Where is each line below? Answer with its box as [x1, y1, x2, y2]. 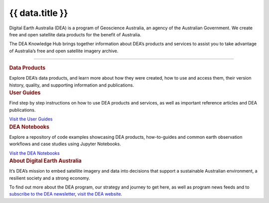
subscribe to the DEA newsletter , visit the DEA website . [9, 191, 123, 197]
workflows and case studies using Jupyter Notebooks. [9, 141, 122, 147]
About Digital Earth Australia [9, 157, 82, 164]
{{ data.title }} [9, 7, 68, 18]
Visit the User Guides [9, 116, 53, 122]
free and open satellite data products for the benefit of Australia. [9, 31, 141, 37]
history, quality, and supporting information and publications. [9, 82, 134, 88]
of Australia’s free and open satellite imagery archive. [9, 48, 119, 54]
